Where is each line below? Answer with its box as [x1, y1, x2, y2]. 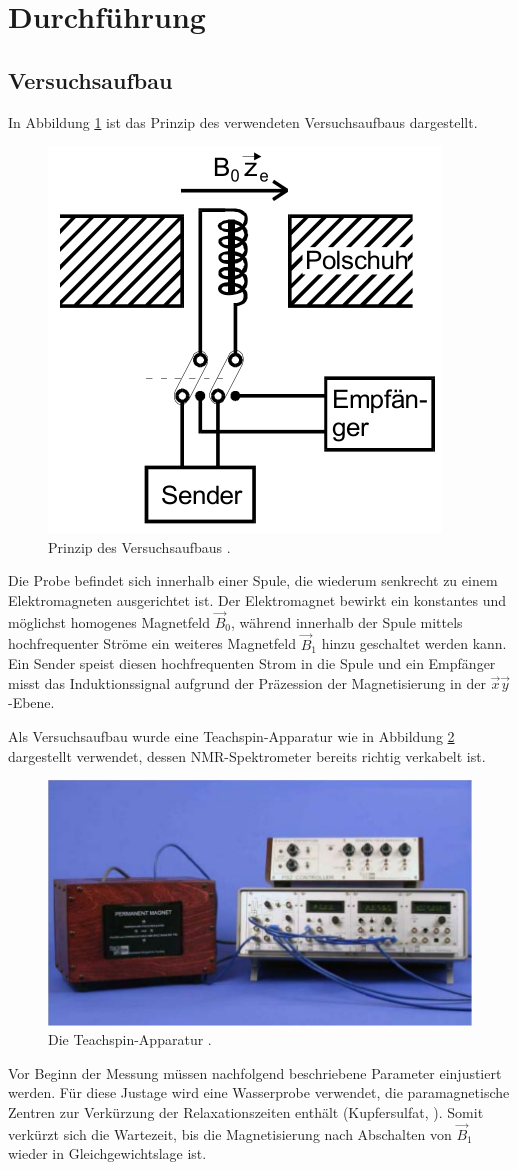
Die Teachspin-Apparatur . [48, 1029, 212, 1050]
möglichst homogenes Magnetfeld [8, 611, 210, 632]
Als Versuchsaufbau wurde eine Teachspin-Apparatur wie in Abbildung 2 [8, 725, 455, 746]
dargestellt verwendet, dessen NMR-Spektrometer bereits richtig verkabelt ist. [8, 745, 486, 766]
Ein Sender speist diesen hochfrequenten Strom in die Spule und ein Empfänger [8, 653, 496, 674]
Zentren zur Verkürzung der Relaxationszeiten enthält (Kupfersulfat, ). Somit [8, 1101, 484, 1122]
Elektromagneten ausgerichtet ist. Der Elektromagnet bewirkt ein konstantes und [8, 589, 507, 610]
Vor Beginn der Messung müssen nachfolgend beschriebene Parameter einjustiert [8, 1062, 502, 1083]
